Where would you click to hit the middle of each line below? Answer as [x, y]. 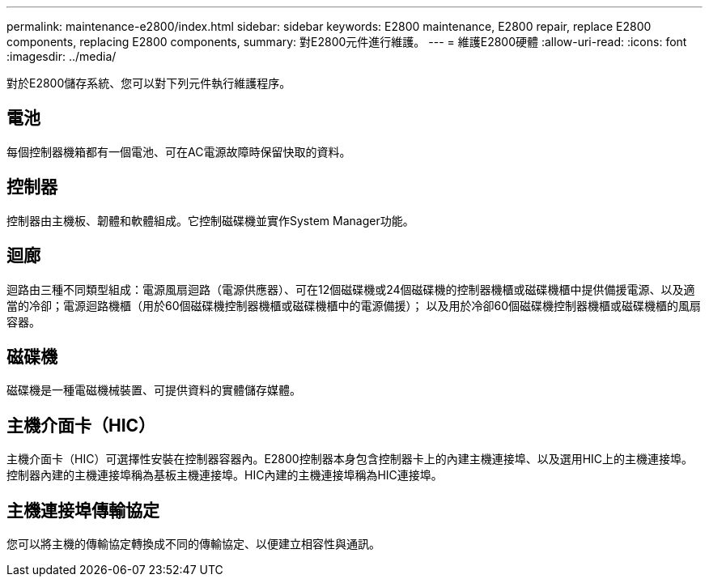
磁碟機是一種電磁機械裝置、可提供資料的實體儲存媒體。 [154, 390]
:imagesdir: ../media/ [62, 56]
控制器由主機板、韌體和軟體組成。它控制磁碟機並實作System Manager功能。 [210, 220]
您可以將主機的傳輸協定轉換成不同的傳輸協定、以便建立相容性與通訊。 [193, 544]
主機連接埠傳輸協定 [83, 510]
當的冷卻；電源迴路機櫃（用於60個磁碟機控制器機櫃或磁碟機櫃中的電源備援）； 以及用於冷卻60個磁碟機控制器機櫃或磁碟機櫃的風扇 [354, 305]
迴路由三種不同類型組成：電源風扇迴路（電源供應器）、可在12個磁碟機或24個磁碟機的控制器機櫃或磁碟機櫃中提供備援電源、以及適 [351, 289]
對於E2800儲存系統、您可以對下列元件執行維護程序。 [149, 83]
